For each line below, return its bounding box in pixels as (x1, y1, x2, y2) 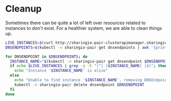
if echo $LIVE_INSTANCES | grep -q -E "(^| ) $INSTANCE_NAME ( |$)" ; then (10, 64, 167, 69)
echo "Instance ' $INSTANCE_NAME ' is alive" (14, 68, 108, 73)
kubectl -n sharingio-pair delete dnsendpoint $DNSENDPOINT (14, 82, 145, 87)
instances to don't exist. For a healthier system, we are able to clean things (5, 25, 162, 31)
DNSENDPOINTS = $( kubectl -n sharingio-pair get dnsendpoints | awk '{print (5, 45, 167, 50)
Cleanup (5, 3, 42, 15)
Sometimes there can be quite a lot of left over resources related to (5, 20, 146, 26)
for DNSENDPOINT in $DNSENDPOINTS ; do (5, 54, 88, 59)
